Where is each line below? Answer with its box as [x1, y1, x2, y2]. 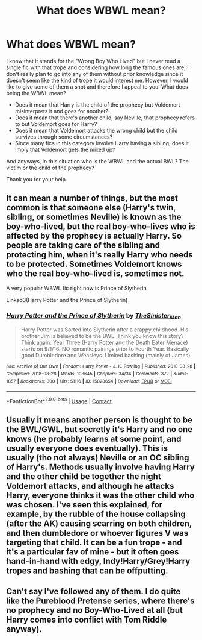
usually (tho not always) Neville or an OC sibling [6, 453, 189, 463]
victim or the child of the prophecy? [6, 164, 94, 171]
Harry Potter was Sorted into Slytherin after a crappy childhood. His [20, 326, 189, 333]
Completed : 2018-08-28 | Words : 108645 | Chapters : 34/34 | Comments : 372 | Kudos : [6, 371, 188, 377]
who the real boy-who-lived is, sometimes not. [6, 269, 185, 279]
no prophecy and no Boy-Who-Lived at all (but [6, 605, 183, 615]
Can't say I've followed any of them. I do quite [6, 586, 181, 597]
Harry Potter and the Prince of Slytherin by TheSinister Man [6, 311, 182, 321]
